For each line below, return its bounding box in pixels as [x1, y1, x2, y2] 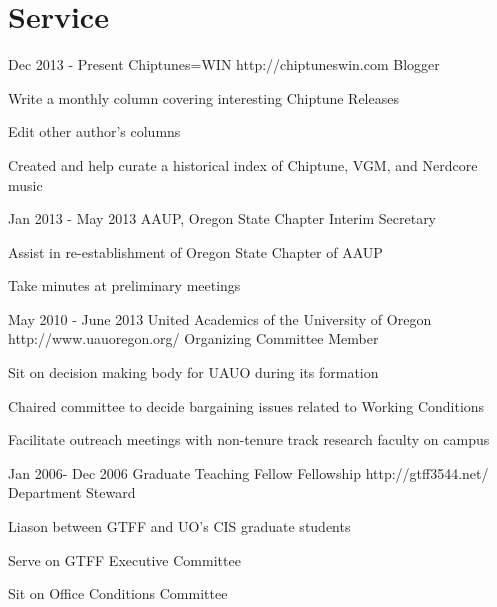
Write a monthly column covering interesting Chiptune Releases [8, 87, 399, 108]
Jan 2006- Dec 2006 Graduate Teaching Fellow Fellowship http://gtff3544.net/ [8, 462, 489, 483]
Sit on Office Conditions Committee [8, 583, 228, 604]
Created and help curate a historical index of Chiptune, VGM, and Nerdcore [8, 154, 478, 175]
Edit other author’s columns [8, 121, 181, 142]
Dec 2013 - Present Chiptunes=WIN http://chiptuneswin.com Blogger [8, 54, 440, 75]
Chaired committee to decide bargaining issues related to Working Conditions [8, 395, 485, 416]
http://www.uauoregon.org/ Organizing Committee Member [8, 328, 379, 349]
